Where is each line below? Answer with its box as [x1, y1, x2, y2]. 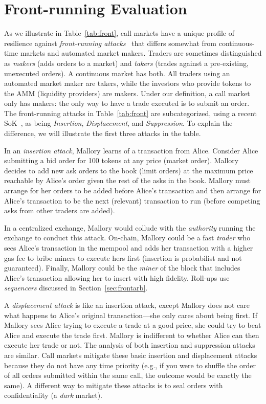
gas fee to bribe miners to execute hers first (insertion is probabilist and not [4, 252, 242, 263]
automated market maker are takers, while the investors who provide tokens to [4, 78, 251, 88]
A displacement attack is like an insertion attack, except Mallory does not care [4, 299, 250, 310]
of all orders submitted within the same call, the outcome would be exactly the [4, 370, 252, 380]
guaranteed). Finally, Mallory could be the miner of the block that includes [4, 262, 240, 273]
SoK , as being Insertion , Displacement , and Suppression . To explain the [4, 118, 233, 128]
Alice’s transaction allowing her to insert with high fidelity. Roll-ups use [4, 272, 230, 283]
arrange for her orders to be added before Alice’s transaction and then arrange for [4, 185, 261, 196]
